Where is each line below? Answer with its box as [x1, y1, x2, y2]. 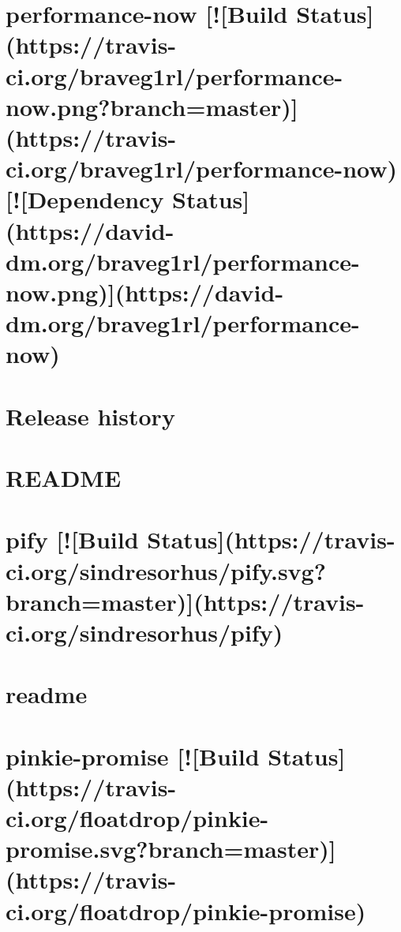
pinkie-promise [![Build [6, 739, 260, 772]
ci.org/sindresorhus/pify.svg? [6, 554, 326, 586]
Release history [6, 399, 175, 432]
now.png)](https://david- [6, 275, 284, 308]
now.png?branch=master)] [6, 90, 298, 122]
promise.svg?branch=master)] [6, 833, 336, 865]
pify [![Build [6, 523, 139, 556]
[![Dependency [6, 183, 164, 215]
